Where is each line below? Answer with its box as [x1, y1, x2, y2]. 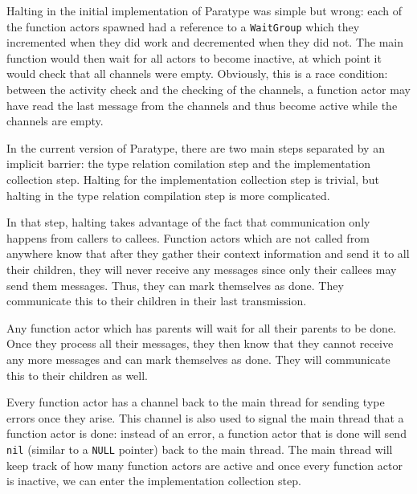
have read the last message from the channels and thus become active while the [6, 96, 398, 113]
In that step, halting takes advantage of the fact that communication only [6, 214, 370, 231]
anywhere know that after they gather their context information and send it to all [6, 245, 410, 262]
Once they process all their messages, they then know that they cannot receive [6, 335, 394, 352]
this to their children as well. [6, 366, 149, 383]
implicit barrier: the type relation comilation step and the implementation [6, 155, 370, 172]
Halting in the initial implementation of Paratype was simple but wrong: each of [6, 2, 403, 18]
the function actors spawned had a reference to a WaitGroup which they [6, 18, 360, 35]
